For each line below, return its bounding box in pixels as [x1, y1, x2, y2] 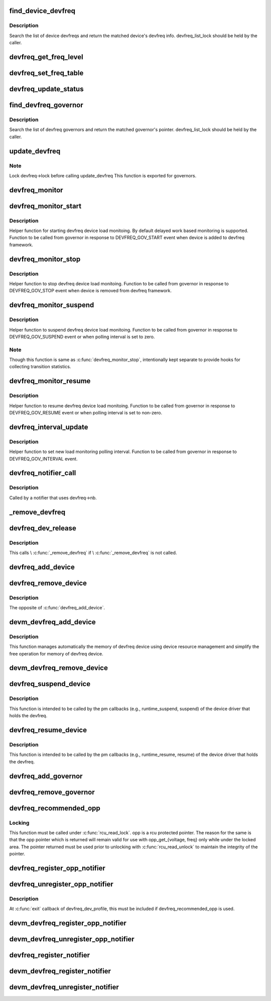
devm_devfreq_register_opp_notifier [9, 919, 126, 928]
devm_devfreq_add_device [9, 618, 96, 626]
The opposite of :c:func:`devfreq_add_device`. [9, 605, 105, 611]
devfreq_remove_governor [9, 788, 95, 796]
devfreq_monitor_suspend [9, 301, 94, 309]
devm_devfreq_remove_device [9, 663, 108, 673]
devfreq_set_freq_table [9, 68, 84, 77]
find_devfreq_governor [9, 101, 84, 109]
